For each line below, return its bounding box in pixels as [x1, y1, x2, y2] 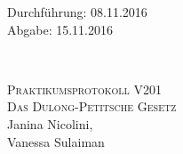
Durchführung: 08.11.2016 [7, 3, 147, 20]
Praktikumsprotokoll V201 [7, 79, 162, 98]
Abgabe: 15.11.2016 [7, 20, 114, 38]
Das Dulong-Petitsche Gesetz [7, 97, 177, 116]
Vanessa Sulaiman [7, 132, 105, 150]
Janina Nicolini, [7, 114, 93, 133]
